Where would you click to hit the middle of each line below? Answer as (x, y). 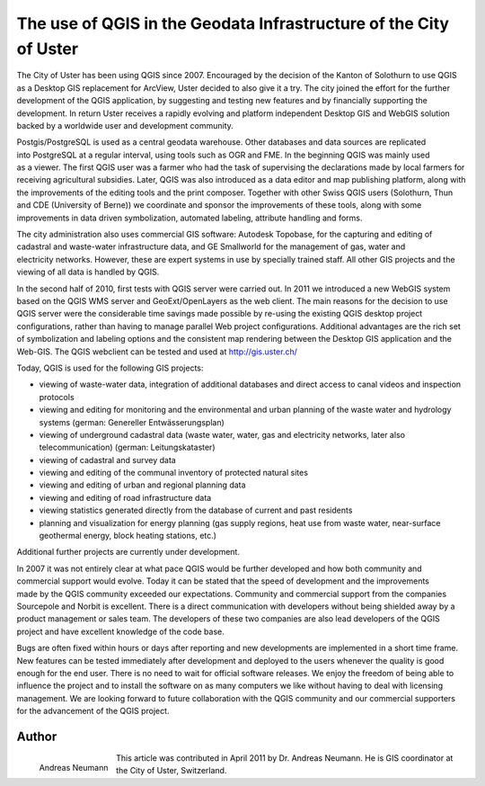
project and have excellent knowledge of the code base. (120, 631)
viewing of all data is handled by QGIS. (88, 272)
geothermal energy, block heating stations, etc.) (128, 536)
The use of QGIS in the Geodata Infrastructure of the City (233, 23)
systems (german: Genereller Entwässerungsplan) (132, 422)
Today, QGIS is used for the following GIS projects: (110, 368)
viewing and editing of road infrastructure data (125, 497)
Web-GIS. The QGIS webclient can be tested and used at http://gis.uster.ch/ (157, 352)
